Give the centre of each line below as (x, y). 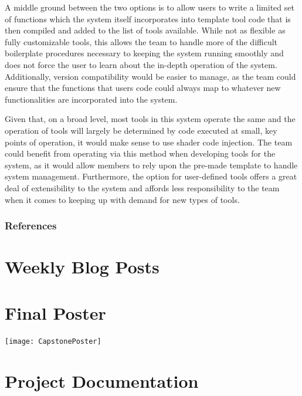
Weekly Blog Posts (82, 267)
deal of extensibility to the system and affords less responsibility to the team (142, 187)
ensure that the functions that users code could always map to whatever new (143, 88)
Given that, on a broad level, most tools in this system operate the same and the (150, 119)
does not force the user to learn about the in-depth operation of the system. (141, 64)
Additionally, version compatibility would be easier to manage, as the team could (150, 76)
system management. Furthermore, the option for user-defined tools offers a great (151, 176)
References (31, 226)
